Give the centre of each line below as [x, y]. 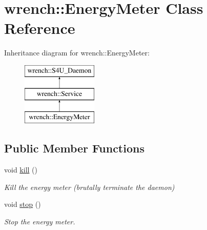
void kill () [21, 170]
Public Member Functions [74, 148]
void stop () [23, 204]
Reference [40, 28]
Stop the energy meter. [40, 221]
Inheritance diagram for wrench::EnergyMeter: [77, 53]
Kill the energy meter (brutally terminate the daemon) [89, 187]
